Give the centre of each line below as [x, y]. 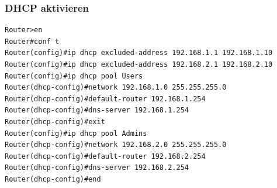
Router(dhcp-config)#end [53, 179]
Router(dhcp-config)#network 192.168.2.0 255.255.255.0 [116, 145]
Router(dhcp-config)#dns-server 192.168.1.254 [97, 110]
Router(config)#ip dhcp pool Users [74, 76]
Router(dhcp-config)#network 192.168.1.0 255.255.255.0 [116, 88]
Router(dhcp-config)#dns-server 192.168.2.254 [97, 168]
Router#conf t [32, 41]
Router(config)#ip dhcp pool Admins [76, 133]
